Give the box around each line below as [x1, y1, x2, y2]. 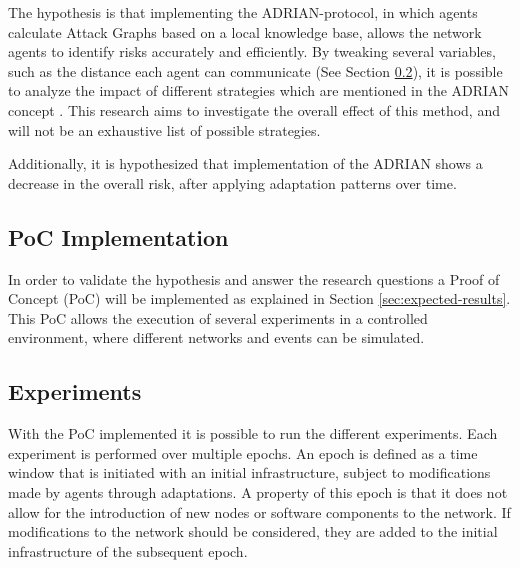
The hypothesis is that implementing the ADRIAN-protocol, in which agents [8, 2, 478, 22]
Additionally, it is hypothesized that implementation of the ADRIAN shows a [8, 153, 483, 174]
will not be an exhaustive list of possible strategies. [8, 119, 321, 140]
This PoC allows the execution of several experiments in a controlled [8, 307, 428, 328]
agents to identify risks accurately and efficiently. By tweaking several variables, [8, 41, 496, 62]
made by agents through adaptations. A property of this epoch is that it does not [8, 481, 508, 502]
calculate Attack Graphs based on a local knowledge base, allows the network [8, 21, 482, 42]
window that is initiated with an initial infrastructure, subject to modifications [8, 462, 491, 483]
